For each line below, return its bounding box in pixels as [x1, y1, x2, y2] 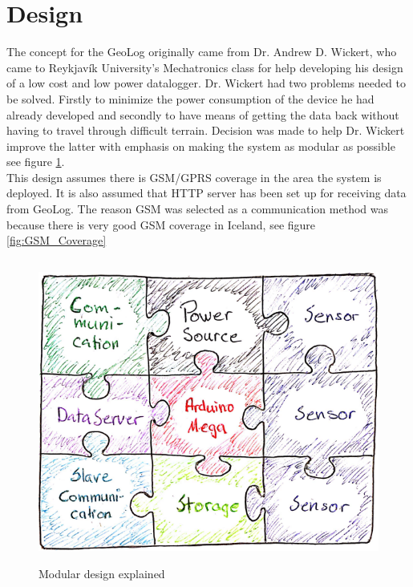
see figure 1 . [6, 153, 65, 170]
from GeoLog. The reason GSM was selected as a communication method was [6, 200, 388, 217]
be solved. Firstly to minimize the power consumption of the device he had [6, 90, 375, 107]
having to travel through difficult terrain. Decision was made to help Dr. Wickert [6, 122, 405, 139]
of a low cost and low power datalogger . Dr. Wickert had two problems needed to [6, 75, 406, 91]
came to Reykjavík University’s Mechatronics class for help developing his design [6, 59, 403, 75]
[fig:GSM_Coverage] [6, 232, 107, 249]
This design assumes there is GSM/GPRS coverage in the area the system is [6, 168, 382, 185]
